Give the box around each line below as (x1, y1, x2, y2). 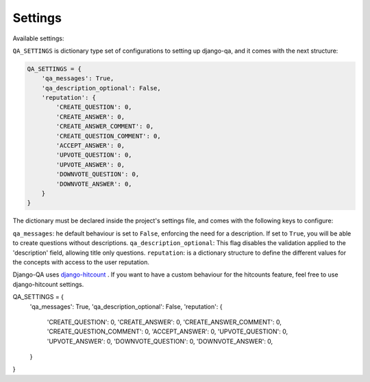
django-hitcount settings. (12, 280, 84, 288)
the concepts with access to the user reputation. (12, 257, 150, 266)
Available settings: (12, 34, 64, 42)
